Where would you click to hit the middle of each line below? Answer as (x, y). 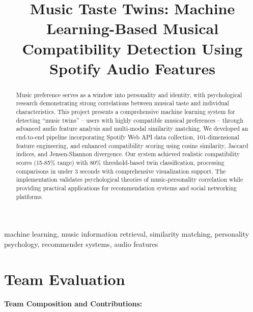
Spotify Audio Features (132, 68)
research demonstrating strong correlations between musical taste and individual (122, 103)
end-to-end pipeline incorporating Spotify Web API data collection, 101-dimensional (128, 137)
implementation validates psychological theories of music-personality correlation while (130, 179)
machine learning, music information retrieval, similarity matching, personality (127, 234)
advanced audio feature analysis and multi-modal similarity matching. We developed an (132, 129)
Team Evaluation (65, 279)
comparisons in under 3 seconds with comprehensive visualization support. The (121, 171)
